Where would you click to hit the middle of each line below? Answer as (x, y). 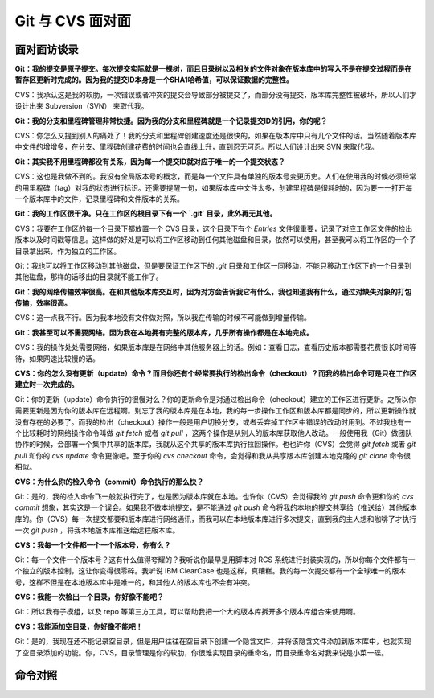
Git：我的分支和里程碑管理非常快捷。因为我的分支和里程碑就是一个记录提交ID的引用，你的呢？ (171, 121)
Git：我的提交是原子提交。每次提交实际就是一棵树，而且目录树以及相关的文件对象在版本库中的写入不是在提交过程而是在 (213, 69)
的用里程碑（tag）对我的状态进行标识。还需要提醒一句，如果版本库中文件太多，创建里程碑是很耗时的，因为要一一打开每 (214, 187)
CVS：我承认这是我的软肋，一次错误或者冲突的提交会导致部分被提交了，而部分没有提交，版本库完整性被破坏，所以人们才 (216, 94)
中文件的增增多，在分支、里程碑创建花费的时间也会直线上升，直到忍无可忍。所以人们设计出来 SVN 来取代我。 (197, 147)
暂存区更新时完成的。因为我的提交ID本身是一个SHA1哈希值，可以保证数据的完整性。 (154, 80)
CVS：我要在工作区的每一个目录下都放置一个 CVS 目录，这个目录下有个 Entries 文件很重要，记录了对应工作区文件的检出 (214, 228)
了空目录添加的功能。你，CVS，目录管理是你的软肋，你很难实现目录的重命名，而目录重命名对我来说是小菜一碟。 (202, 652)
